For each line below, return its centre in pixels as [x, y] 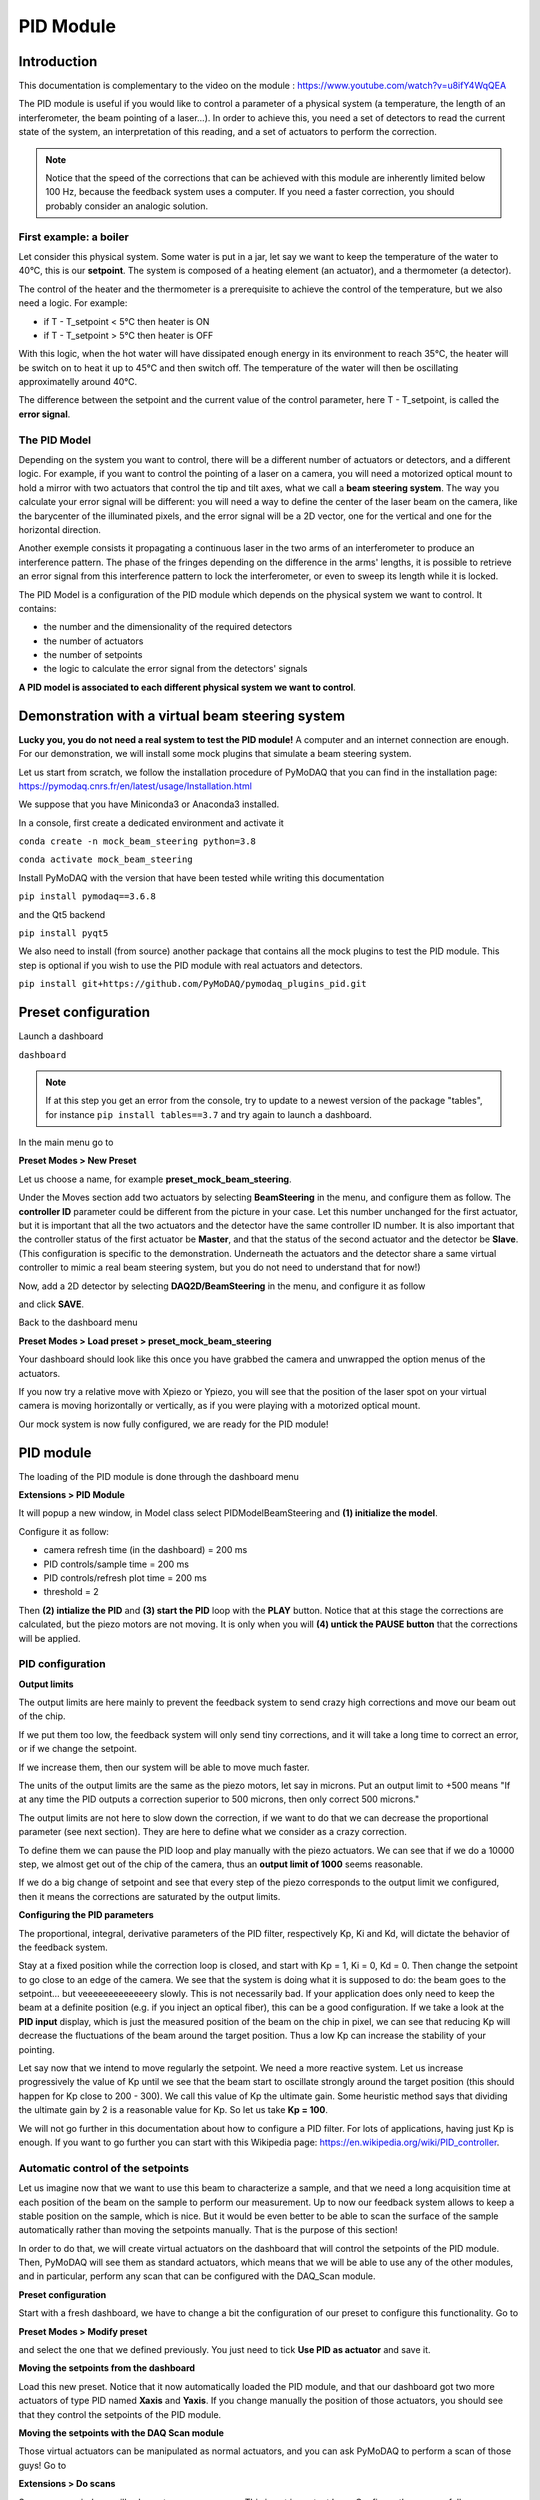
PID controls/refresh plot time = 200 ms [125, 1577]
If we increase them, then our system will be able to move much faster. [164, 1767]
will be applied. [49, 1638]
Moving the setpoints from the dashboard [106, 2368]
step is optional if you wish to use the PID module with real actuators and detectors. [191, 965]
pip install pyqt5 [63, 933]
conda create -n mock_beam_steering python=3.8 [137, 841]
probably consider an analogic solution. [127, 206]
